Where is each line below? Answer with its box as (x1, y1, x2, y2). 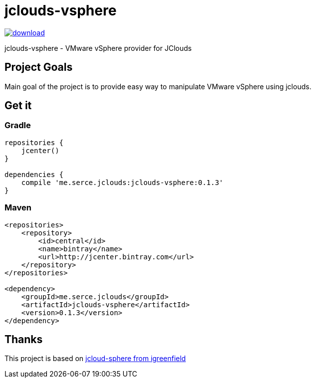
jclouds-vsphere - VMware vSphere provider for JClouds (4, 43, 192, 52)
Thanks (4, 333, 43, 346)
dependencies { (4, 170, 64, 179)
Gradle (4, 120, 31, 131)
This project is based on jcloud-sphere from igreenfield (4, 354, 186, 363)
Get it (4, 99, 32, 112)
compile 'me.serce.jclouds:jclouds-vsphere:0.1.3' (21, 178, 224, 187)
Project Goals (4, 61, 73, 74)
